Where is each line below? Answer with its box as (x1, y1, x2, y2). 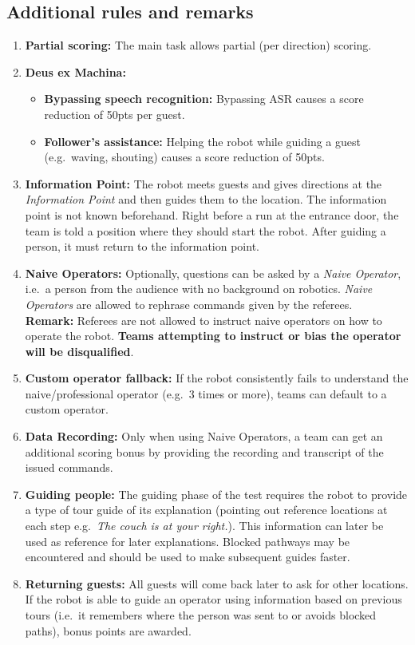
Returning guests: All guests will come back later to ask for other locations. (25, 575, 409, 592)
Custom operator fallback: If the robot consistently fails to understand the (25, 370, 409, 386)
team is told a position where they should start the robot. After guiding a (25, 222, 386, 239)
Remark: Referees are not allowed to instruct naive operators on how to (25, 311, 382, 328)
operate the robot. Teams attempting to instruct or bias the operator (25, 327, 401, 344)
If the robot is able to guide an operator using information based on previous (25, 591, 402, 607)
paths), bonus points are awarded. (25, 622, 192, 639)
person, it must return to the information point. (25, 238, 259, 255)
